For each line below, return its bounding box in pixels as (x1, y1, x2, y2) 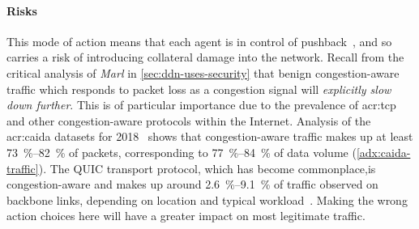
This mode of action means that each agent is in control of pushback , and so (6, 32, 392, 49)
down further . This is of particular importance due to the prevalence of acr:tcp (6, 96, 396, 113)
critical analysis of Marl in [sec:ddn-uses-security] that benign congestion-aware (6, 64, 400, 81)
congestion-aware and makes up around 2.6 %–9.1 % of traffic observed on (6, 176, 378, 193)
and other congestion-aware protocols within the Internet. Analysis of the (6, 112, 371, 129)
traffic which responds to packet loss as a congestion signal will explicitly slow (6, 80, 391, 97)
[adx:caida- (356, 143, 411, 160)
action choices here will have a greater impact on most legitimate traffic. (6, 207, 366, 224)
